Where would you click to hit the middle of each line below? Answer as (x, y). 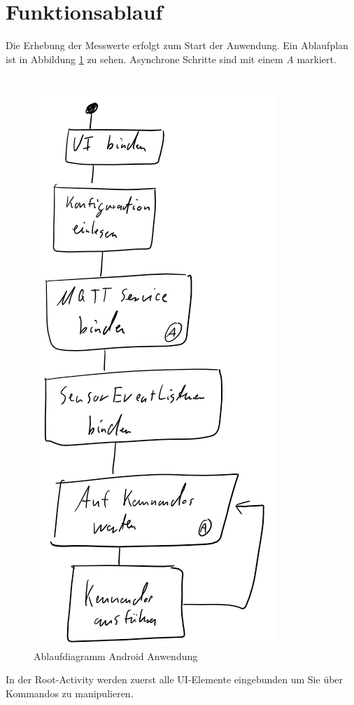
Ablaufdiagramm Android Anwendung (116, 656)
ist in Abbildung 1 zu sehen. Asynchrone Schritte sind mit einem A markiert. (171, 59)
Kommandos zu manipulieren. (70, 693)
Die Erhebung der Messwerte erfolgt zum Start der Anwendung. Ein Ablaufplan (177, 45)
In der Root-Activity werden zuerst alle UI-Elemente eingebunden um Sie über (175, 679)
